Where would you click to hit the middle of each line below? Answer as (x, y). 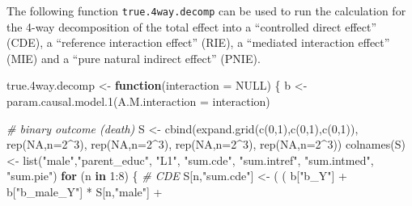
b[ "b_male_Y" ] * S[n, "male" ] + (85, 191)
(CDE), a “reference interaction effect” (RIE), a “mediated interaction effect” (198, 42)
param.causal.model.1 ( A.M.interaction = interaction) (138, 101)
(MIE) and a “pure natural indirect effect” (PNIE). (134, 58)
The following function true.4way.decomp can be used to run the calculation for (206, 11)
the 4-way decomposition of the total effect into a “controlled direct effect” (192, 26)
